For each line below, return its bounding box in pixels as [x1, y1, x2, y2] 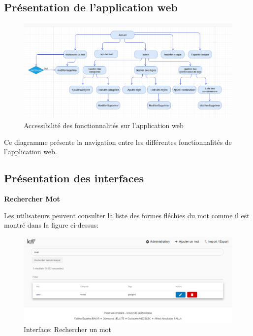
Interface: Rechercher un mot [24, 324, 112, 335]
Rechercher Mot [4, 194, 60, 204]
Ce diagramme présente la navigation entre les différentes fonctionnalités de [4, 136, 232, 147]
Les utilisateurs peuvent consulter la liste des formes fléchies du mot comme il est [4, 210, 250, 220]
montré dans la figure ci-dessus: [4, 220, 99, 230]
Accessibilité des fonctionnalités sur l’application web [24, 120, 184, 131]
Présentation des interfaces [4, 170, 144, 186]
